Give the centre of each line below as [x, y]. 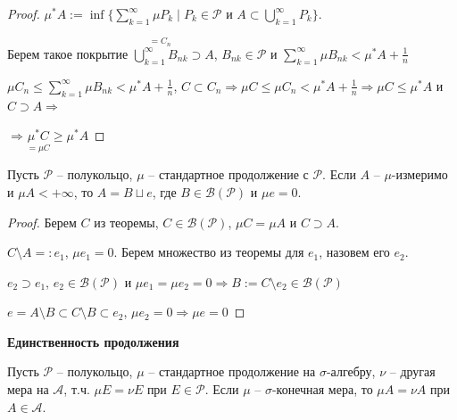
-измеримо [420, 174]
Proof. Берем [42, 222]
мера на [28, 389]
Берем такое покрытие [68, 53]
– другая [412, 371]
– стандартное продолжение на [232, 371]
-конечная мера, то [322, 389]
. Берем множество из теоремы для [209, 252]
